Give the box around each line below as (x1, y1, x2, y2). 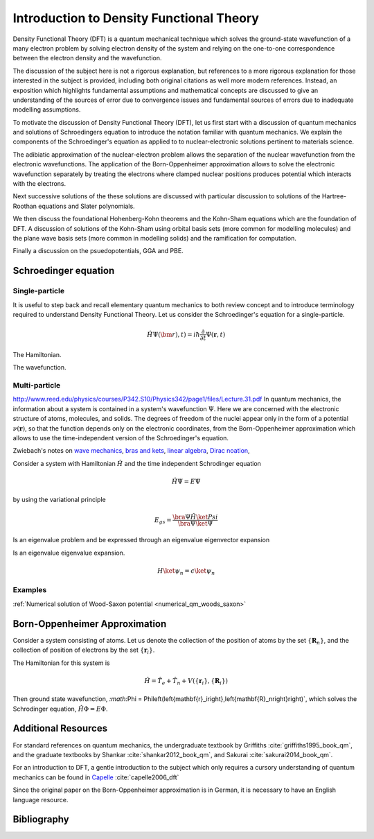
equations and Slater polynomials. (38, 202, 135, 210)
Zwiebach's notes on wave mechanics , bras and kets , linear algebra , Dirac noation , (12, 447, 250, 455)
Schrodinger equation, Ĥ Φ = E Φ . (12, 704, 108, 713)
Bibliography (12, 813, 69, 825)
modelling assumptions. (12, 105, 81, 114)
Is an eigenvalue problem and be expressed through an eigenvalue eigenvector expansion (12, 536, 270, 544)
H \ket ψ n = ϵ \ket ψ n (157, 566, 215, 576)
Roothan (12, 202, 37, 210)
